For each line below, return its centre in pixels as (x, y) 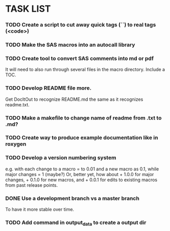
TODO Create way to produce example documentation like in (82, 138)
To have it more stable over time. (40, 210)
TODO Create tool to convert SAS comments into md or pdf (80, 58)
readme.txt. (17, 104)
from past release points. (32, 185)
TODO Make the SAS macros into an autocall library (70, 45)
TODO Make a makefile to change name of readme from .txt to (83, 118)
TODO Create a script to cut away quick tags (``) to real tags (81, 25)
